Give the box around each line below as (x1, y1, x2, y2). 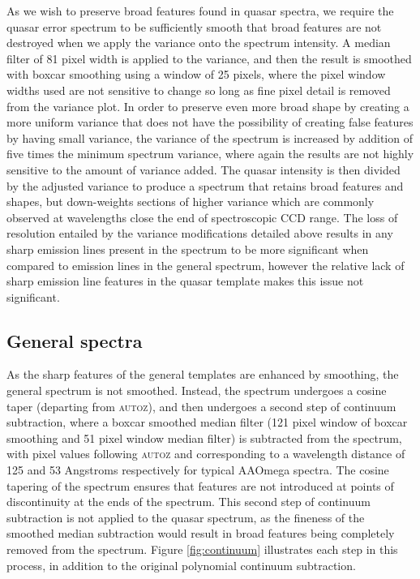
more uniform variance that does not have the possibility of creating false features (6, 114, 414, 131)
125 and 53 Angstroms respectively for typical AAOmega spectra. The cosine (6, 461, 389, 478)
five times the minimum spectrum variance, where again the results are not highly (6, 145, 414, 162)
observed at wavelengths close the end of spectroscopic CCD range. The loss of (6, 208, 398, 225)
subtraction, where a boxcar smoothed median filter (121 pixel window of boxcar (6, 414, 408, 431)
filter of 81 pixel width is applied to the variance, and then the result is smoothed (6, 49, 412, 66)
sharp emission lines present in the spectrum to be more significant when (6, 240, 369, 257)
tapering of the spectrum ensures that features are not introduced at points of (6, 477, 394, 494)
